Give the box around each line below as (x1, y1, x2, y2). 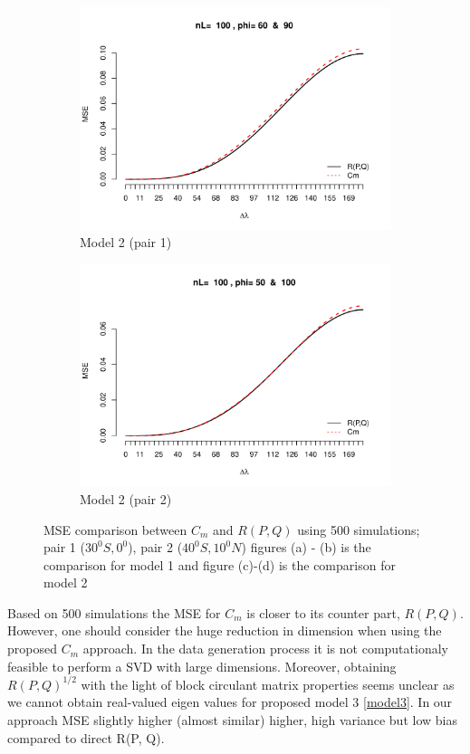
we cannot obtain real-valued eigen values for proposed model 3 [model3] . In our (7, 692, 453, 711)
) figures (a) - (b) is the (241, 538, 371, 557)
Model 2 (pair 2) (80, 489, 172, 508)
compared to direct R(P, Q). (7, 728, 165, 747)
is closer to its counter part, (246, 603, 400, 622)
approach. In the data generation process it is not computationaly (82, 639, 448, 658)
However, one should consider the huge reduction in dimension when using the (7, 621, 442, 640)
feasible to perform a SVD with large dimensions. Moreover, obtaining (7, 656, 397, 675)
